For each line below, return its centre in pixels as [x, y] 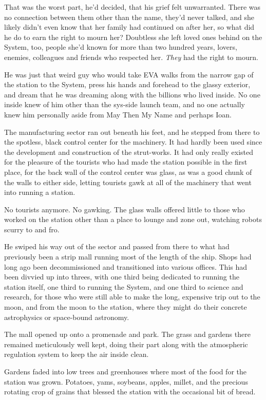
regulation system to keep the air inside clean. [77, 354]
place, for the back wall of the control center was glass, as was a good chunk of [128, 172]
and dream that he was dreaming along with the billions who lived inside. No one [132, 94]
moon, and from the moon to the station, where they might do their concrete [126, 307]
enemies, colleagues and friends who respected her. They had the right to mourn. [131, 57]
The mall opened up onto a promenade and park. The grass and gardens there [127, 334]
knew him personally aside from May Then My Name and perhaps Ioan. [118, 114]
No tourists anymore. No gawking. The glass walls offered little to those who [125, 209]
